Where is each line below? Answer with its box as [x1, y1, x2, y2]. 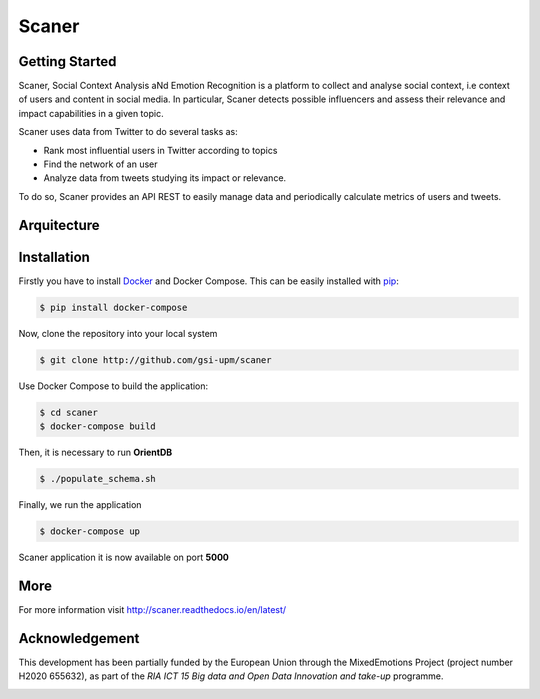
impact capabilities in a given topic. [18, 107, 164, 119]
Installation [18, 248, 90, 265]
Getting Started [18, 53, 117, 70]
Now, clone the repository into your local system [18, 327, 218, 339]
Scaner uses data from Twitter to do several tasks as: [18, 126, 239, 138]
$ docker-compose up [39, 525, 140, 537]
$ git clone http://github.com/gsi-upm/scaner [39, 354, 272, 365]
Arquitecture [18, 216, 100, 234]
